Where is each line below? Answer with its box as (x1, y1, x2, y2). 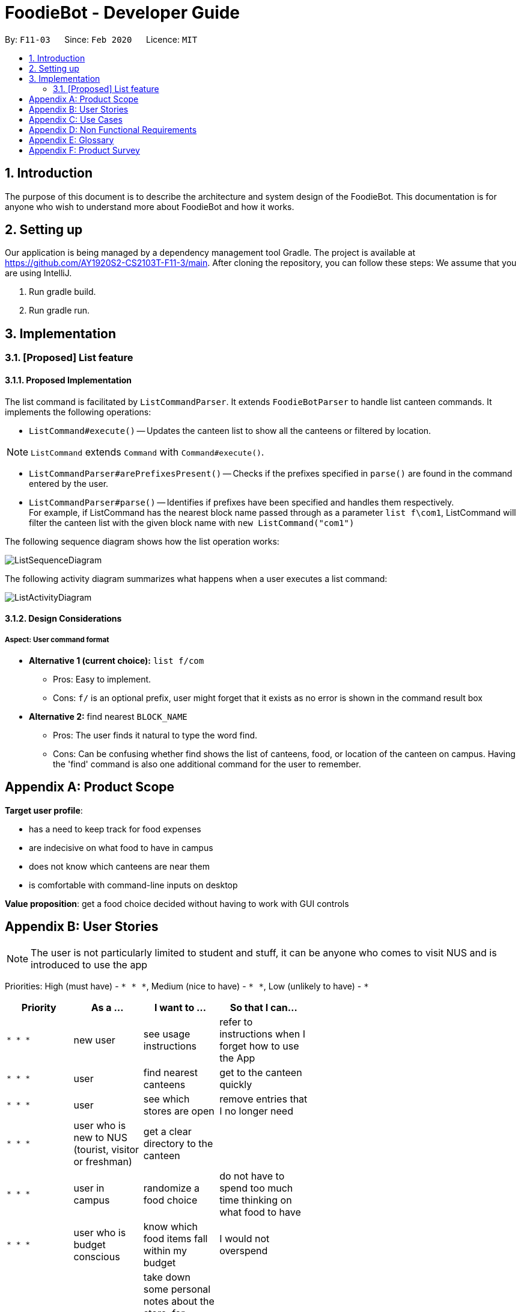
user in (73, 1181, 105, 1194)
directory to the (143, 1137, 213, 1150)
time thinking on (219, 1193, 292, 1206)
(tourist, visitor (73, 1143, 139, 1156)
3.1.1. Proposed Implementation (5, 374, 132, 385)
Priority (21, 1001, 56, 1013)
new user (73, 1033, 115, 1046)
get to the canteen (219, 1066, 302, 1078)
